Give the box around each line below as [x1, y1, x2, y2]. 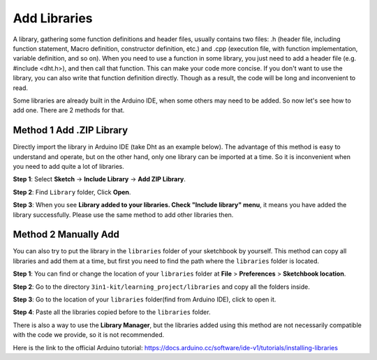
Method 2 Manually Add [13, 229, 120, 241]
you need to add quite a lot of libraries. [13, 162, 125, 170]
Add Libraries [13, 10, 94, 26]
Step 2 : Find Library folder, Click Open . [13, 188, 131, 196]
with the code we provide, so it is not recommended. [13, 331, 165, 339]
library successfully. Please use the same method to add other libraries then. [13, 210, 234, 219]
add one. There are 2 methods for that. [13, 106, 125, 114]
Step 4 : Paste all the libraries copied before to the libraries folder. [13, 308, 211, 317]
